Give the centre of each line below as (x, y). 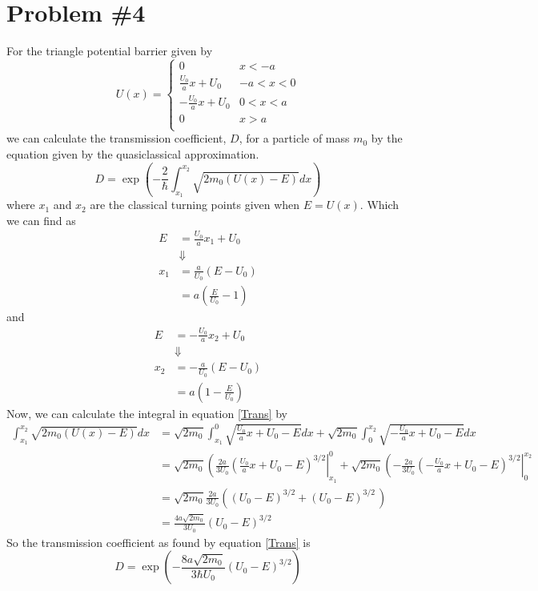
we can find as (41, 220)
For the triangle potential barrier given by (110, 51)
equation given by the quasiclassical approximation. (133, 154)
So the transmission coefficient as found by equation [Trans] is (159, 542)
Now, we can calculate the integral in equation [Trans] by (147, 413)
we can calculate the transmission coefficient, (116, 138)
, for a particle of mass (294, 138)
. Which (379, 205)
